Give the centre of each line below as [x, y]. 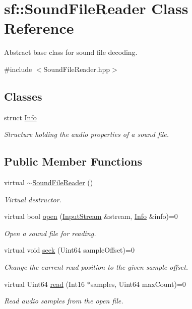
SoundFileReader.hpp [77, 69]
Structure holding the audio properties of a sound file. [87, 134]
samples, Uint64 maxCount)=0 [138, 284]
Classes [23, 96]
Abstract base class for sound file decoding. [71, 52]
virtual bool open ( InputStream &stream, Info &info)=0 [91, 216]
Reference [39, 28]
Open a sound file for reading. [50, 233]
